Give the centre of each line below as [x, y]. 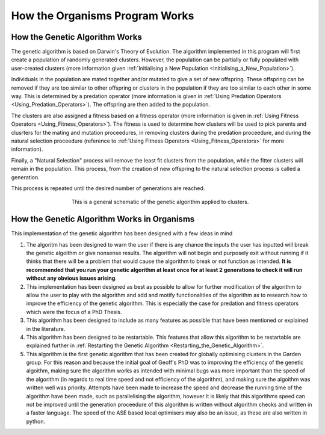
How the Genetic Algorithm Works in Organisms [103, 219]
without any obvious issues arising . [72, 278]
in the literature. [46, 329]
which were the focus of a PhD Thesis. [74, 312]
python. [36, 421]
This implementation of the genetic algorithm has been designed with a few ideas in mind [122, 233]
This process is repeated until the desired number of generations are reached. [108, 188]
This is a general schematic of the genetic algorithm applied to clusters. [160, 202]
